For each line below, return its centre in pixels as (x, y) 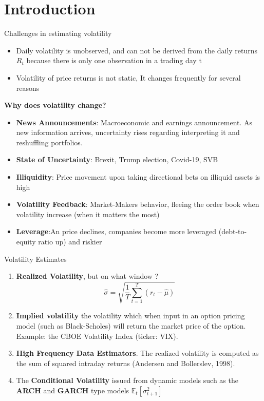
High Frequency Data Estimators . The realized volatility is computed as (137, 353)
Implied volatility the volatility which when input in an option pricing (130, 316)
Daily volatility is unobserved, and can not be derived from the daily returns (137, 50)
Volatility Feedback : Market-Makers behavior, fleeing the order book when (138, 204)
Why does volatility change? (55, 105)
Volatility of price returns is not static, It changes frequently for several (128, 77)
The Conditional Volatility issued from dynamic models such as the (127, 380)
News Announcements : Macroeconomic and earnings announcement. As (134, 122)
